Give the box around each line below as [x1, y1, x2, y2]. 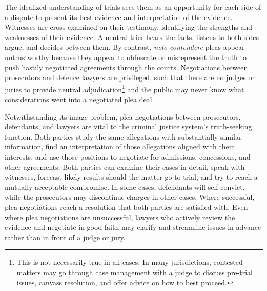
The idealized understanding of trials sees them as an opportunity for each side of [5, 2, 261, 12]
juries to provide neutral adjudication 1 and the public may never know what [5, 82, 244, 94]
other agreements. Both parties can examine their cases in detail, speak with [5, 161, 245, 172]
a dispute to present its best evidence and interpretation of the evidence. [5, 11, 233, 22]
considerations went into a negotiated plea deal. [5, 94, 154, 104]
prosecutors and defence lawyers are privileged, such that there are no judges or [5, 72, 255, 83]
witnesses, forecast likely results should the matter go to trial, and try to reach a [5, 171, 258, 182]
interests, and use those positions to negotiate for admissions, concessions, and [5, 151, 251, 162]
